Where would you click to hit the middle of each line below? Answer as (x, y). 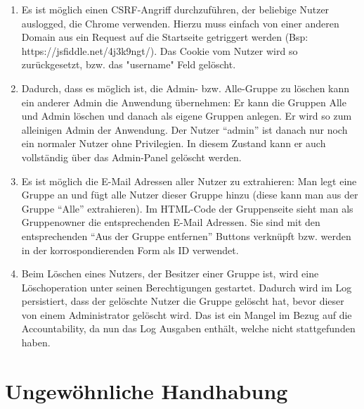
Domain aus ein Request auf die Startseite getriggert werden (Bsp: (165, 37)
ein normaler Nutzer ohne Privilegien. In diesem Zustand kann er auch (174, 143)
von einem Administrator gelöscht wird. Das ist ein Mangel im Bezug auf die (187, 314)
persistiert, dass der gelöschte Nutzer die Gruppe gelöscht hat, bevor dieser (183, 301)
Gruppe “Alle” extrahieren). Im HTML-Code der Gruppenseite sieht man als (187, 208)
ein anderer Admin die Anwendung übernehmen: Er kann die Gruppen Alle (184, 102)
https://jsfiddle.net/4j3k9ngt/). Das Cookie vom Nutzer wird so (160, 50)
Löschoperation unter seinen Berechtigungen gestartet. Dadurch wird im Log (187, 287)
